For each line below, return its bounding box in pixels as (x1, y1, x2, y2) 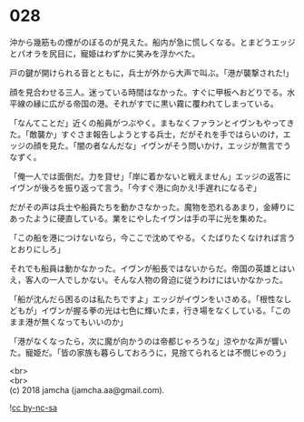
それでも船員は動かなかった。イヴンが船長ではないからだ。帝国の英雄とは (9, 263, 288, 274)
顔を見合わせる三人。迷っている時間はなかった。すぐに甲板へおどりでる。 (9, 86, 288, 97)
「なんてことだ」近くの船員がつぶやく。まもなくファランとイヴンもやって (9, 117, 288, 128)
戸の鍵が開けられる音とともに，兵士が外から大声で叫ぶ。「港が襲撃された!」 (9, 67, 294, 78)
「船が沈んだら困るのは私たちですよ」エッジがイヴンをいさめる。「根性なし (9, 293, 292, 305)
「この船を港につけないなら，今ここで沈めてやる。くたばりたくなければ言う (9, 232, 296, 243)
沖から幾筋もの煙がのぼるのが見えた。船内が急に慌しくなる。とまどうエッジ (9, 36, 296, 47)
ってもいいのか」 (64, 316, 129, 327)
